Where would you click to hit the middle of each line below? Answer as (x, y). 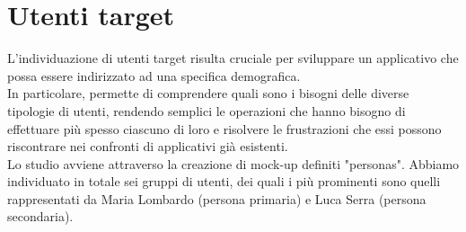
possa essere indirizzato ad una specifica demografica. (154, 75)
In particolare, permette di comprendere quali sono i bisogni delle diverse (208, 93)
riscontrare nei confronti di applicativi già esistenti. (148, 146)
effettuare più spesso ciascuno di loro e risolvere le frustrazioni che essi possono (224, 128)
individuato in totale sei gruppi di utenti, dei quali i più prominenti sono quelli (224, 181)
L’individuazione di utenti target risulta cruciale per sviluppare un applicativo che (233, 58)
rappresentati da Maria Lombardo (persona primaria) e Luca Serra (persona (217, 198)
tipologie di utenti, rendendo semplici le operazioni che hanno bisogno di (207, 110)
